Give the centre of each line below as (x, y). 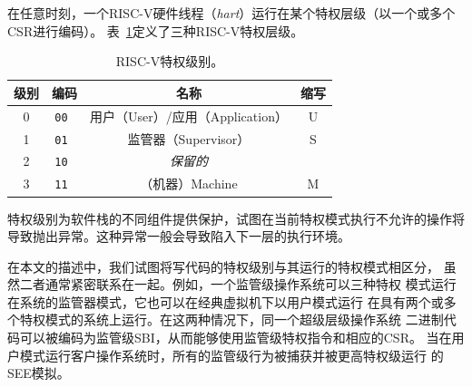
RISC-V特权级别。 (170, 61)
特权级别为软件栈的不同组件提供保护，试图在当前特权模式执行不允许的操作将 (236, 218)
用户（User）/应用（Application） (189, 116)
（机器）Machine (189, 184)
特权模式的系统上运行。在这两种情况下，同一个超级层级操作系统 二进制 (231, 319)
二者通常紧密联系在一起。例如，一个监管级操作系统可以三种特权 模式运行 (238, 284)
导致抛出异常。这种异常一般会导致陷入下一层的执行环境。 (179, 236)
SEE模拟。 (39, 373)
